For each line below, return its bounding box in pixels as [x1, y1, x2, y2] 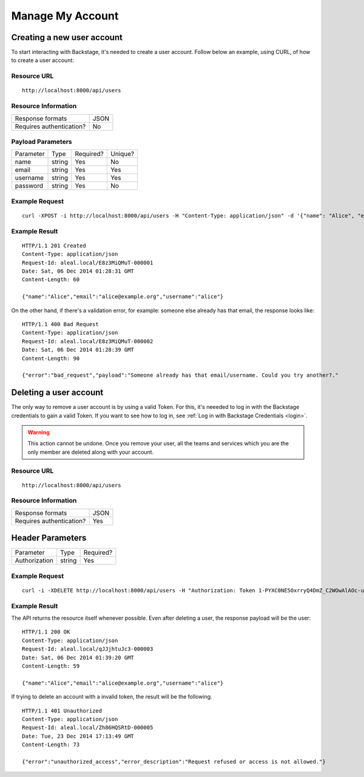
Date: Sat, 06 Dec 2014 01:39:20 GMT [22, 654, 135, 661]
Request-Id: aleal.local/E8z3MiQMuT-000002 [22, 338, 153, 344]
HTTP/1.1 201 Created [22, 242, 86, 249]
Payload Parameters [11, 137, 72, 146]
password [15, 182, 44, 190]
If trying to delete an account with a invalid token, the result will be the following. [11, 693, 212, 700]
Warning [27, 428, 50, 436]
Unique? [110, 149, 135, 158]
